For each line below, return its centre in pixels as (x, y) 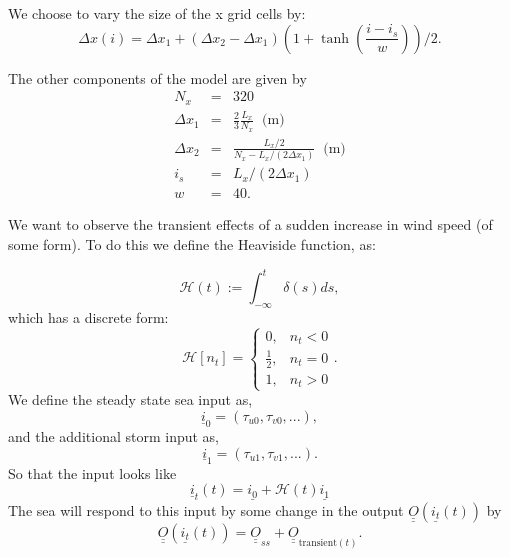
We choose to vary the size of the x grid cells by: (157, 13)
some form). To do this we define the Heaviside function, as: (192, 244)
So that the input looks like (92, 472)
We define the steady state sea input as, (130, 399)
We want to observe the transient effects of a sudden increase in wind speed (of (250, 224)
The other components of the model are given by (157, 77)
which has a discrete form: (88, 316)
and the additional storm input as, (114, 435)
